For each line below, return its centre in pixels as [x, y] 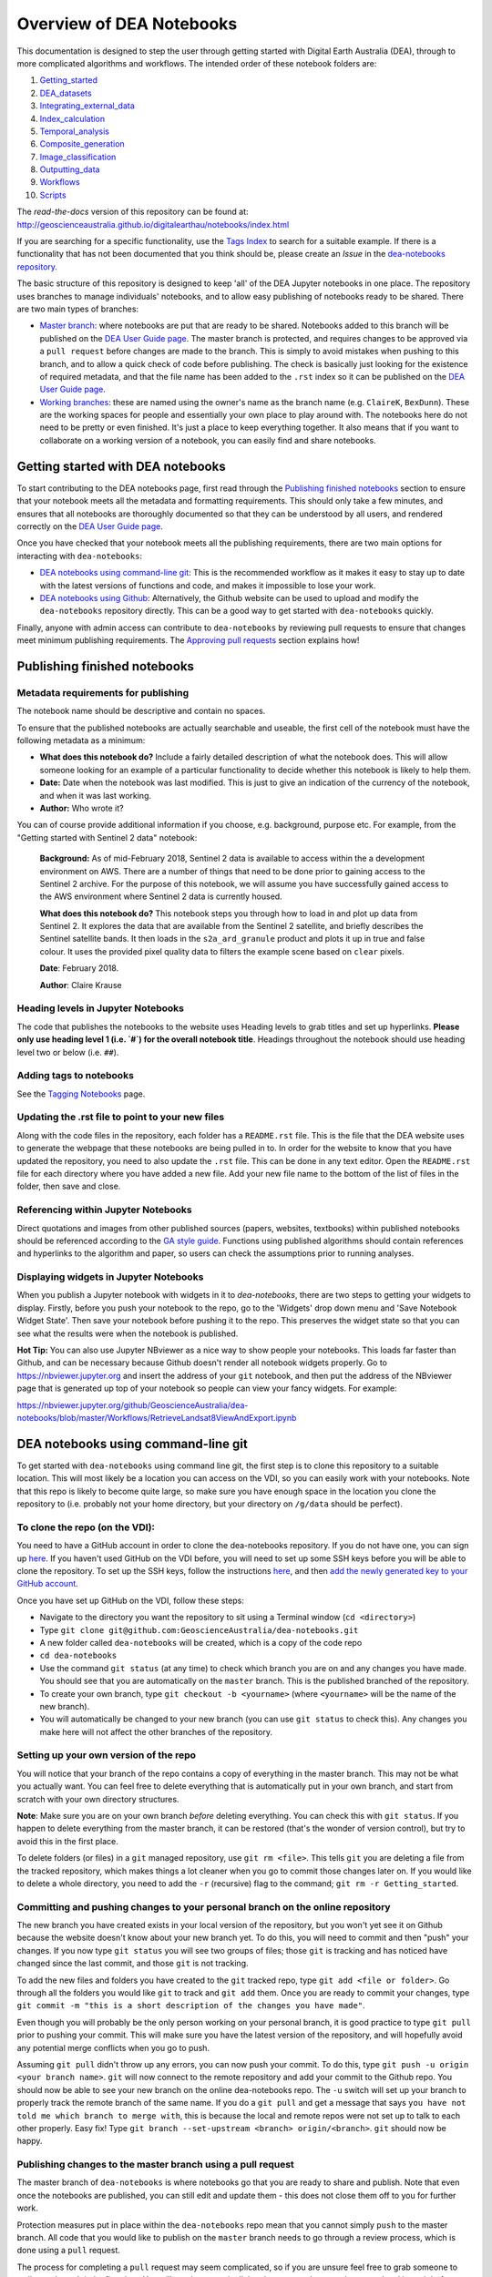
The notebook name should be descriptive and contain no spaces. [141, 711]
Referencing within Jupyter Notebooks [105, 1210]
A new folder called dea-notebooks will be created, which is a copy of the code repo [201, 1642]
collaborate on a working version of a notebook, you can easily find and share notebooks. [208, 440]
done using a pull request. [68, 2251]
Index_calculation [72, 118]
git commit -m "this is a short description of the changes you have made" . [191, 2006]
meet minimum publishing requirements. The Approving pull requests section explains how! [188, 640]
